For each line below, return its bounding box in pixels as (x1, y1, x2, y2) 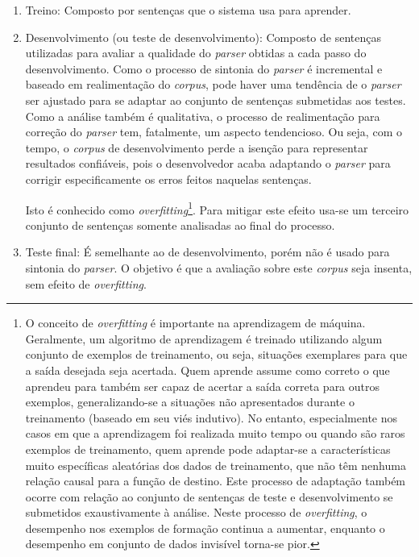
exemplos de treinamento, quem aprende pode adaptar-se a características (25, 440, 391, 457)
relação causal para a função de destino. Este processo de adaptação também (25, 472, 406, 489)
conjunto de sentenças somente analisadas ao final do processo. (25, 216, 335, 233)
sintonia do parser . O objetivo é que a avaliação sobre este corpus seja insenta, (25, 259, 413, 276)
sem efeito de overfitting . (25, 275, 147, 292)
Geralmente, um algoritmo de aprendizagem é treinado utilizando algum (25, 330, 383, 347)
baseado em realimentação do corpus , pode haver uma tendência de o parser (25, 76, 401, 93)
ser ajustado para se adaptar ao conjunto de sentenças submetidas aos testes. (25, 91, 406, 108)
